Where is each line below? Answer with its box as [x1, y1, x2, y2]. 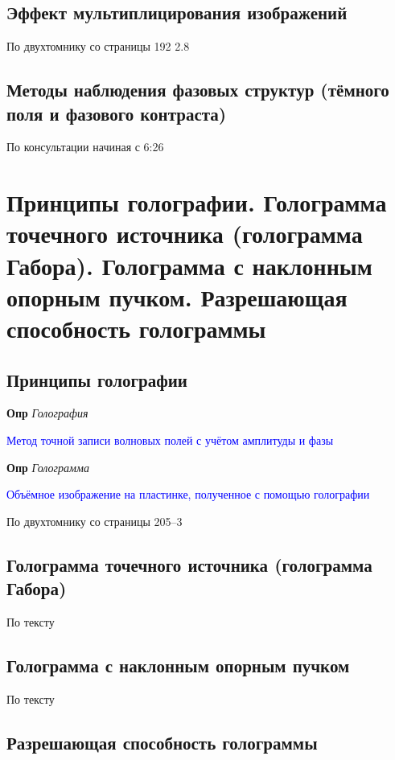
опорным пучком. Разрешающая [6, 280, 348, 313]
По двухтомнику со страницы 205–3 [6, 512, 183, 529]
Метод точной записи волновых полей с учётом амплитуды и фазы [6, 431, 334, 448]
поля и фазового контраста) [6, 101, 227, 125]
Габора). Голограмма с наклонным [6, 249, 372, 281]
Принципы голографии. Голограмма [6, 186, 387, 219]
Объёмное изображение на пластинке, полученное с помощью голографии [6, 486, 370, 503]
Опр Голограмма [6, 458, 89, 475]
